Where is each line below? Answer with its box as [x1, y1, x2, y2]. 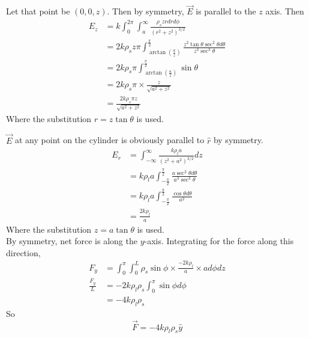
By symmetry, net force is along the [6, 235, 137, 247]
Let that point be [6, 5, 70, 17]
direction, [6, 246, 41, 259]
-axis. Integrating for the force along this [144, 235, 294, 247]
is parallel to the [196, 5, 256, 17]
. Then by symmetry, [107, 5, 184, 17]
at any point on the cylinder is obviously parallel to [15, 134, 205, 146]
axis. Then [265, 5, 304, 17]
